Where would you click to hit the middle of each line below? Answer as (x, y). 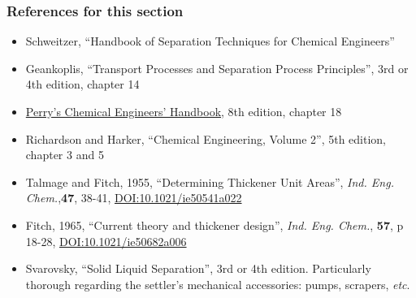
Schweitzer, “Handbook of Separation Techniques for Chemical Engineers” (210, 41)
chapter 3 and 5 (65, 155)
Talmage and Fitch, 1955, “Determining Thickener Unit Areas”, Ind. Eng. (210, 181)
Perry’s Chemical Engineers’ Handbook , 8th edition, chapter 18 (184, 111)
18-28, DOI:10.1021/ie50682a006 (106, 241)
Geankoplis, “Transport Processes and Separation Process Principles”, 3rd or (217, 68)
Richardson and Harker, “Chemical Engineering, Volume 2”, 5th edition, (206, 138)
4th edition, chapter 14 (82, 84)
